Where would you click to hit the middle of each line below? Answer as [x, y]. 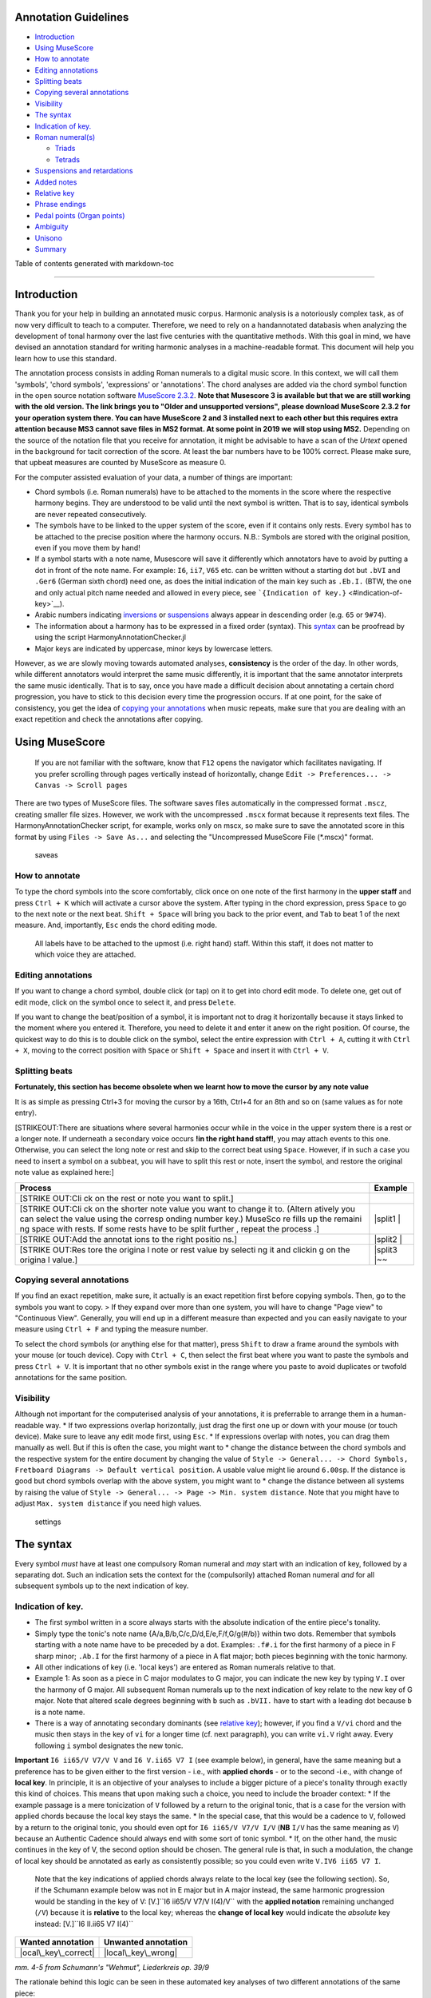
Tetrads [67, 159]
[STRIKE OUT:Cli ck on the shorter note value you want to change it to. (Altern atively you [187, 1208]
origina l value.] [49, 1260]
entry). [26, 1113]
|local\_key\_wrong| [141, 1952]
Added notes [56, 182]
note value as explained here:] [65, 1172]
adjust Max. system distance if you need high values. [108, 1503]
